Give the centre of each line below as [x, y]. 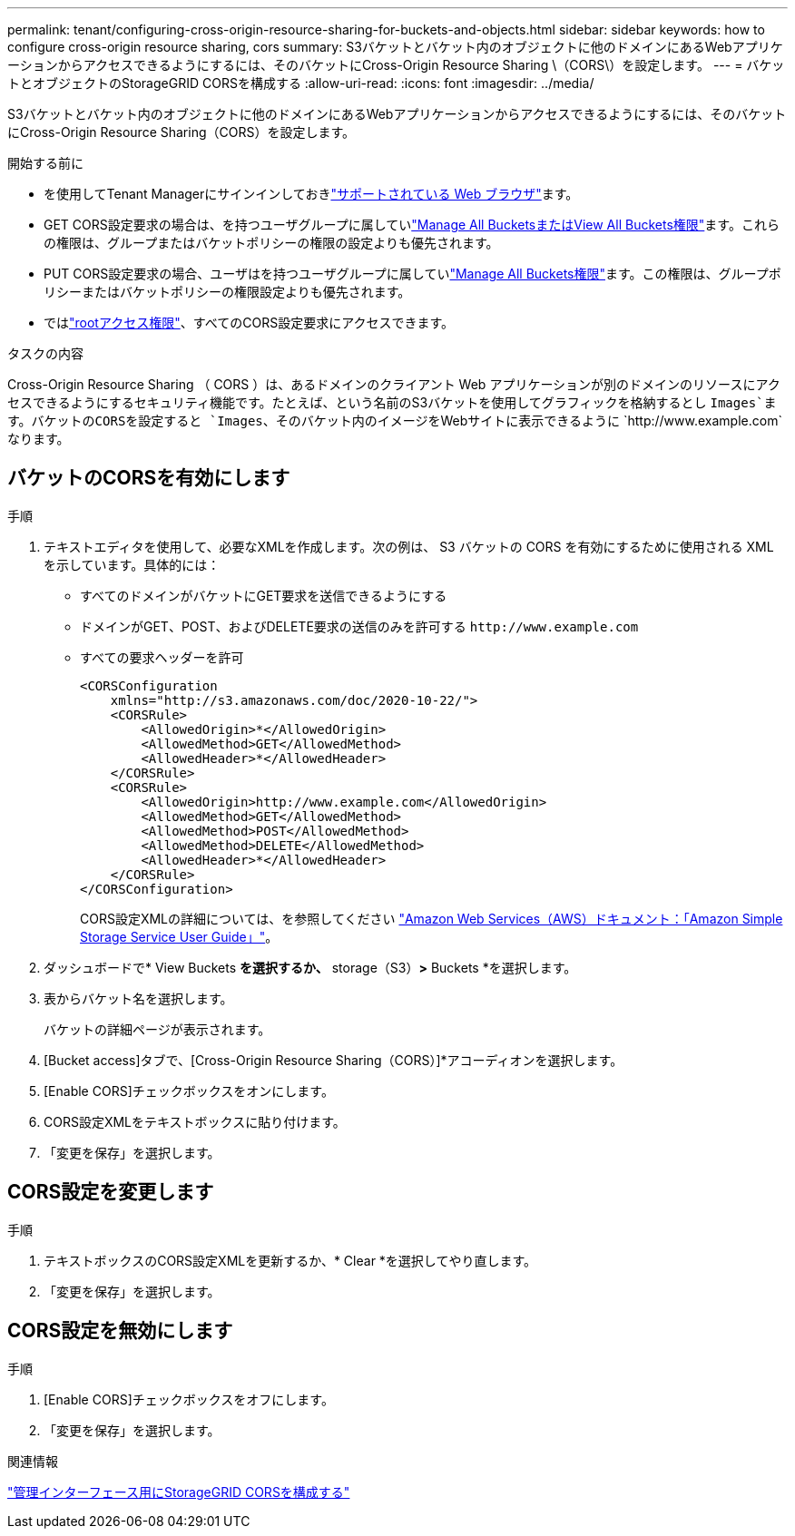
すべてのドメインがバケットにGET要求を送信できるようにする [264, 595]
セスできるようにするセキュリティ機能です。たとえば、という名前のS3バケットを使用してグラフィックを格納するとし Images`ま [392, 402]
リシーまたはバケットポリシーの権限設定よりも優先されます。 [227, 292]
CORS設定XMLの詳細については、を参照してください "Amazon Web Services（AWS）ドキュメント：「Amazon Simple [432, 918]
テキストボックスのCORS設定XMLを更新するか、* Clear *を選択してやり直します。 [290, 1260]
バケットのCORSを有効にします [149, 478]
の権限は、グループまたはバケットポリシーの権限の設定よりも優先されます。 [271, 243]
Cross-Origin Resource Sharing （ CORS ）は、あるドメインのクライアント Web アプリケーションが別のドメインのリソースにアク [394, 384]
